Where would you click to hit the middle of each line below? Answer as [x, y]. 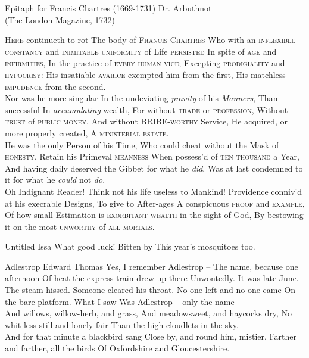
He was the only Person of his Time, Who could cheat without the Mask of [142, 144]
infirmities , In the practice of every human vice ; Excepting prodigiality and [145, 63]
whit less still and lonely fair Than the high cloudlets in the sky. [122, 324]
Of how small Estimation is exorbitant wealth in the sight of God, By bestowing [154, 215]
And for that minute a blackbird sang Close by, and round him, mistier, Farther [151, 336]
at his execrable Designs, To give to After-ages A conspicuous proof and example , [155, 203]
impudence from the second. [55, 86]
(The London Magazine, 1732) [60, 19]
